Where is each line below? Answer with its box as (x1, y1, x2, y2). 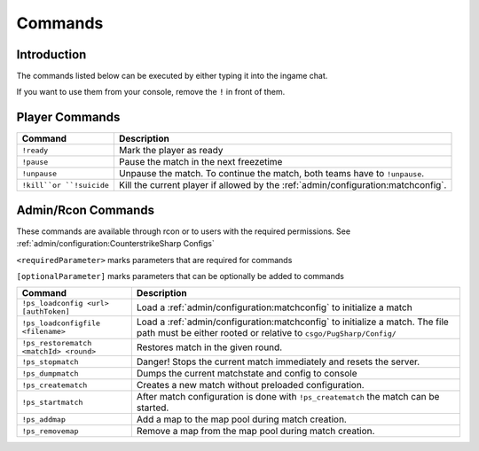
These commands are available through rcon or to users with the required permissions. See (16, 226, 350, 237)
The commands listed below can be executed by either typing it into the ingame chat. (16, 71, 328, 82)
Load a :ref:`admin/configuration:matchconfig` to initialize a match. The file (136, 315, 450, 328)
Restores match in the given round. (136, 341, 283, 354)
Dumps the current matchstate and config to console (136, 368, 357, 380)
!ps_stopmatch (21, 357, 79, 367)
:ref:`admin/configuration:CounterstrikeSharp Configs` (16, 238, 215, 249)
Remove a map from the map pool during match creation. (136, 425, 375, 438)
